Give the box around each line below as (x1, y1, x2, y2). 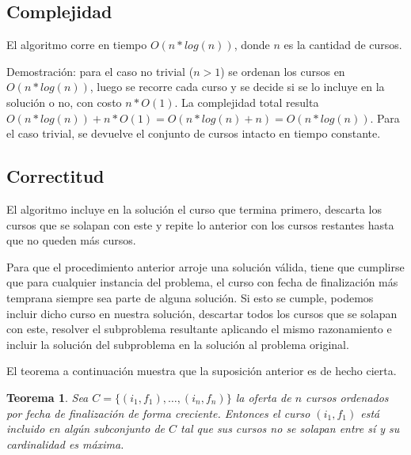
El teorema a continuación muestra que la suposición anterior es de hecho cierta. (6, 362, 397, 379)
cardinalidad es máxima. (6, 435, 124, 452)
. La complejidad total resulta (174, 93, 319, 110)
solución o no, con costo (6, 93, 122, 110)
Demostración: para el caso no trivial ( (6, 63, 194, 79)
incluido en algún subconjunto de (6, 420, 166, 437)
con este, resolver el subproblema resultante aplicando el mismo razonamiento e (6, 320, 392, 337)
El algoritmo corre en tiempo (6, 36, 147, 53)
